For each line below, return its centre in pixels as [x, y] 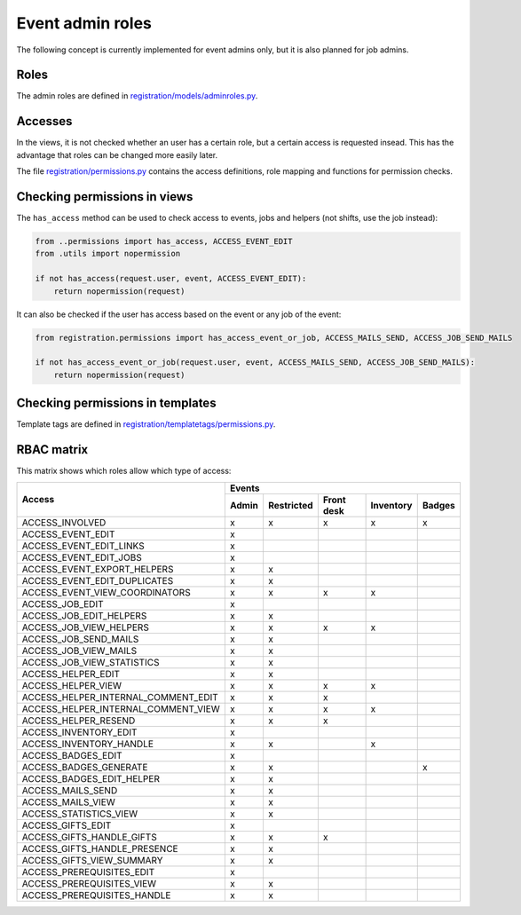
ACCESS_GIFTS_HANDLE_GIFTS [89, 837]
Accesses [44, 121]
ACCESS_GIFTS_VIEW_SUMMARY [92, 860]
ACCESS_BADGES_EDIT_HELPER [91, 778]
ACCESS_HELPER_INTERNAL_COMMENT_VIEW [121, 708]
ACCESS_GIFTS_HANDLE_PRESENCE [100, 848]
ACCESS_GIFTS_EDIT [67, 825]
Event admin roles [84, 23]
